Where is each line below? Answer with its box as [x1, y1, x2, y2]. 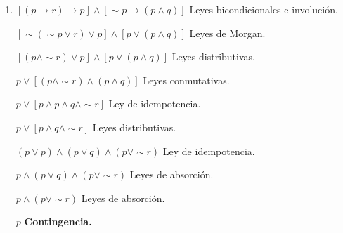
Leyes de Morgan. [189, 25, 266, 40]
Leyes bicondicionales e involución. [189, 2, 338, 16]
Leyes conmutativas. [143, 72, 230, 87]
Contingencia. [24, 214, 92, 229]
